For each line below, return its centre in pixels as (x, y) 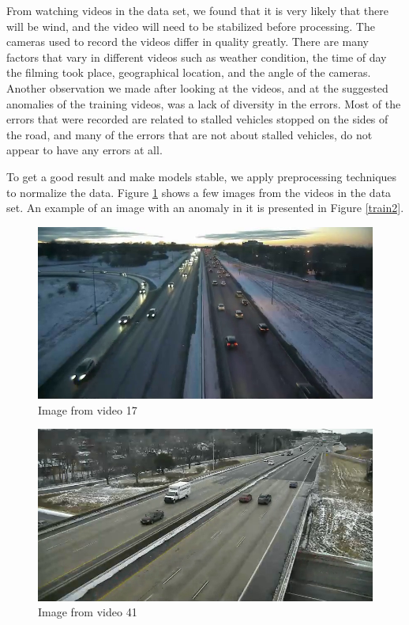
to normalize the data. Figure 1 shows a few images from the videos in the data (199, 192)
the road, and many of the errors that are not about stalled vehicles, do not (189, 134)
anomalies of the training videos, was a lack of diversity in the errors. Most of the (204, 103)
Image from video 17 (88, 409)
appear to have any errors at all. (84, 150)
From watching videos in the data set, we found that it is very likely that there (197, 10)
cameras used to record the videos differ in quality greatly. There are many (188, 42)
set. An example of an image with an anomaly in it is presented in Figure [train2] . (205, 208)
